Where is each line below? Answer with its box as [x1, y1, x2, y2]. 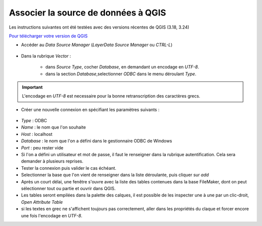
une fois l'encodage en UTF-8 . [21, 212, 82, 218]
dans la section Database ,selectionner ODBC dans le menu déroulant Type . [45, 71, 196, 77]
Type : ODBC [21, 118, 47, 124]
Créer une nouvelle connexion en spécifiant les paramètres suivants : [21, 107, 160, 113]
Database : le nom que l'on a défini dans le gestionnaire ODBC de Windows [21, 138, 172, 144]
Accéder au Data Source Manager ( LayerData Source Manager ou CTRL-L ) [21, 42, 173, 48]
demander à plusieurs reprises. [21, 158, 83, 164]
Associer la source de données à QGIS [9, 7, 166, 18]
